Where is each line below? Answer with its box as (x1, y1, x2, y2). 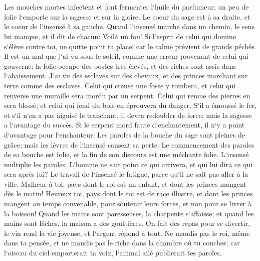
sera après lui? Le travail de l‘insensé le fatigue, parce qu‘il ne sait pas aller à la (4, 169, 248, 179)
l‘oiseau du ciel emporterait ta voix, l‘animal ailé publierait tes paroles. (4, 247, 222, 258)
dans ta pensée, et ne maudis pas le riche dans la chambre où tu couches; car (4, 237, 240, 248)
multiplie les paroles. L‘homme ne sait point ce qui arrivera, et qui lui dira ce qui (4, 159, 253, 169)
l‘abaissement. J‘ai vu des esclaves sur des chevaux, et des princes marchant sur (4, 70, 248, 81)
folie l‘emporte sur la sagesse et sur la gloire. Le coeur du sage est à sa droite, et (4, 11, 250, 22)
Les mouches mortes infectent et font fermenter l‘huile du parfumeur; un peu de (4, 2, 249, 12)
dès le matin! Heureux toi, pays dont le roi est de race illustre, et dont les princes (4, 188, 253, 199)
